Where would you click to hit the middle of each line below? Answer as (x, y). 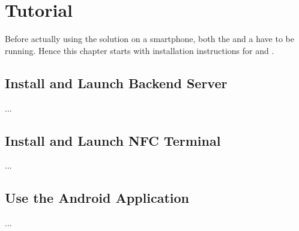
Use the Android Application (97, 198)
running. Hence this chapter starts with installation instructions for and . (140, 50)
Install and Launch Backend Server (116, 82)
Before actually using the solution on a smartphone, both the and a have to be (149, 39)
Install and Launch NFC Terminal (113, 140)
